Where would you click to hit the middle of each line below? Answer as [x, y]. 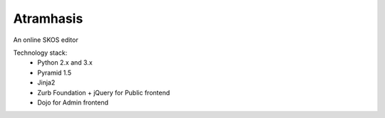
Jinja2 [46, 82]
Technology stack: [40, 53]
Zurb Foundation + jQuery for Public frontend [104, 92]
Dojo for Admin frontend [73, 102]
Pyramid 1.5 [54, 73]
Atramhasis [48, 18]
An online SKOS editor [46, 40]
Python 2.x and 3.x [65, 63]
